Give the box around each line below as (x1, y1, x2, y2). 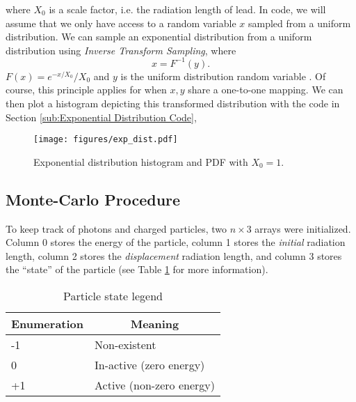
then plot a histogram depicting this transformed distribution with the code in (6, 96, 340, 111)
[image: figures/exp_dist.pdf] (33, 134, 178, 145)
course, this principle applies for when (6, 82, 167, 97)
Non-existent (95, 337, 156, 353)
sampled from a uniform (248, 15, 351, 30)
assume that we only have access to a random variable (6, 15, 236, 30)
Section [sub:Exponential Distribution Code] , (6, 109, 197, 124)
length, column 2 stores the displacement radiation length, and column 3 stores (6, 248, 342, 263)
